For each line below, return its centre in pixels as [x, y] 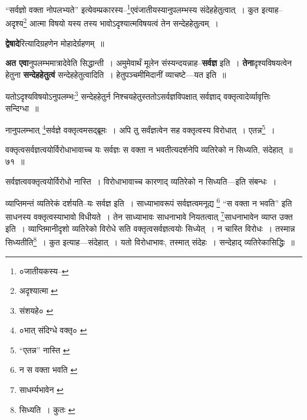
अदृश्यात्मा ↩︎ [39, 291]
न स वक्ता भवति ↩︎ [48, 370]
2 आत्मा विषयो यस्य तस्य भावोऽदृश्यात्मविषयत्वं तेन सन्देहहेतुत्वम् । [121, 22]
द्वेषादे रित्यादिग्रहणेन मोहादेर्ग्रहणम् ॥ [55, 43]
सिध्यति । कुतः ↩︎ [47, 409]
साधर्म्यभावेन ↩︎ [41, 390]
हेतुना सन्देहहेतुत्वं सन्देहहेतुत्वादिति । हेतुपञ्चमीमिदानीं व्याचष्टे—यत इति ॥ [116, 74]
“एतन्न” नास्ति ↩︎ [44, 350]
